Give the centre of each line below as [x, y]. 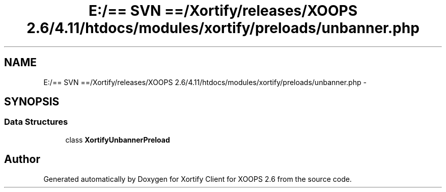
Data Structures [36, 122]
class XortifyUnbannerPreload [118, 140]
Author [22, 159]
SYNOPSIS [32, 102]
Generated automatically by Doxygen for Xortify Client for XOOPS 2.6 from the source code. [198, 179]
